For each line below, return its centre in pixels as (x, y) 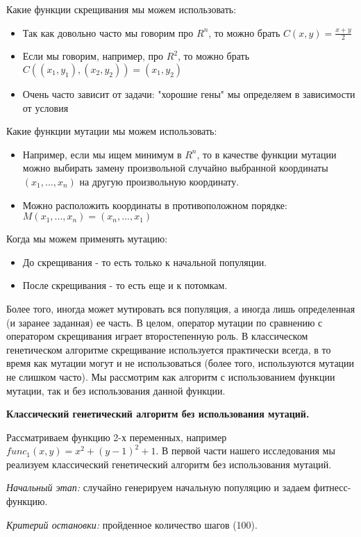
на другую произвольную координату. (159, 181)
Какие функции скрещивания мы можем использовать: (121, 9)
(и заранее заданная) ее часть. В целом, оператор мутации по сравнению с (165, 322)
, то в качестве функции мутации (267, 154)
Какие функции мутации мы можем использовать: (112, 131)
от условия (45, 107)
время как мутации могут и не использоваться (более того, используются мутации (180, 363)
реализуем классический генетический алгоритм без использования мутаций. (169, 464)
